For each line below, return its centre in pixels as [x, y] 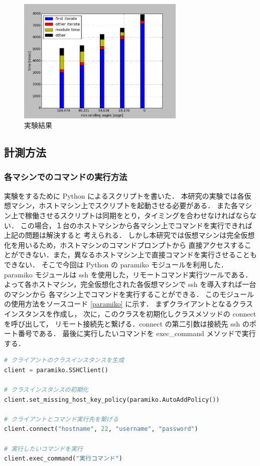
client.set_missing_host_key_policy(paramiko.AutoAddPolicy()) [112, 400]
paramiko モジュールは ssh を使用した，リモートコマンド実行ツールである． [128, 274]
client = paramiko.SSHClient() [56, 370]
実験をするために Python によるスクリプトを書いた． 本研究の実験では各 [124, 195]
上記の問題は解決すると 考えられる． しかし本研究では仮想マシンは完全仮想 [129, 235]
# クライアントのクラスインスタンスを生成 [64, 360]
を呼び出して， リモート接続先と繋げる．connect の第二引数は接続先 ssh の [127, 323]
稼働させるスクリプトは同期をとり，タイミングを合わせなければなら [137, 215]
